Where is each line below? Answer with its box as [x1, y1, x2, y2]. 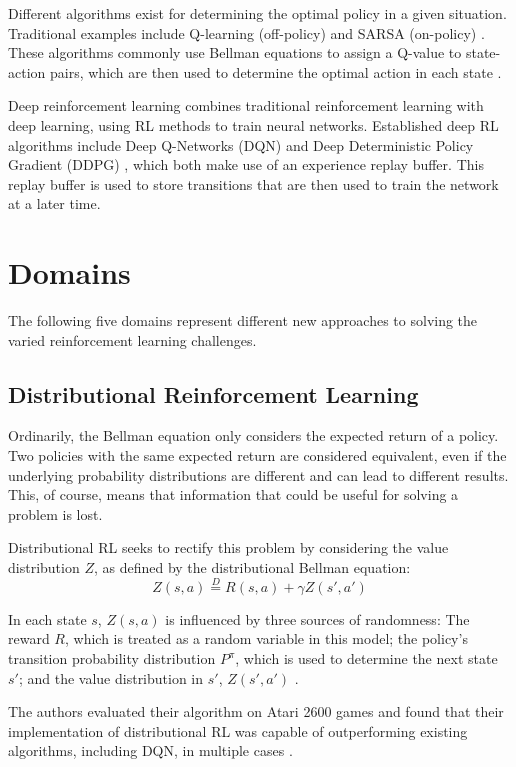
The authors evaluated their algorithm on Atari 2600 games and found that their [8, 701, 504, 722]
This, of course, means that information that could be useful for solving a [8, 484, 459, 505]
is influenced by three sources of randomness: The [165, 608, 470, 629]
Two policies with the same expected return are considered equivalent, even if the [8, 445, 507, 466]
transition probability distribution [8, 648, 216, 669]
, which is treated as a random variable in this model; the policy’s [65, 628, 468, 649]
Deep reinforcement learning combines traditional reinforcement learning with [8, 95, 484, 116]
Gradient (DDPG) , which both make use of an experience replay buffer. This [8, 154, 484, 175]
